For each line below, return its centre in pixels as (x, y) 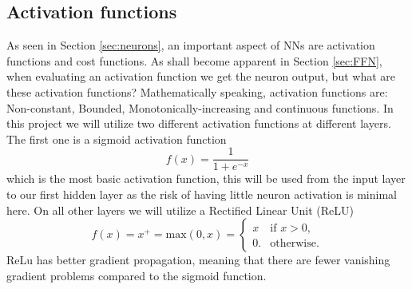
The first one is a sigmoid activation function (117, 139)
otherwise (293, 244)
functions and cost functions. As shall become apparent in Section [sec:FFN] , (194, 60)
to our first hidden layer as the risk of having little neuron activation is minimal (202, 194)
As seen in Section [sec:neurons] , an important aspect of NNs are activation (191, 45)
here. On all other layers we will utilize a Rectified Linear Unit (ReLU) (180, 210)
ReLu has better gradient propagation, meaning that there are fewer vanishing (198, 260)
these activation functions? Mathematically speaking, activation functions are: (197, 91)
